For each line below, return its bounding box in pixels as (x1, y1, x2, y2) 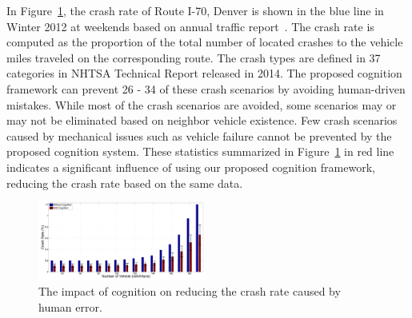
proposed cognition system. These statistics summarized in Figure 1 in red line (6, 143, 394, 160)
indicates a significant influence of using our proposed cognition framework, (6, 158, 375, 175)
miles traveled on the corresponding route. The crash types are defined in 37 (6, 49, 381, 66)
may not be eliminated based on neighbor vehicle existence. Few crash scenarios (6, 112, 398, 129)
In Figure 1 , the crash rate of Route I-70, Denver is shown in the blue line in (6, 2, 384, 18)
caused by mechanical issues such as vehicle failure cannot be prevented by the (6, 127, 392, 144)
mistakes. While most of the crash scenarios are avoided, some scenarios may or (6, 96, 397, 113)
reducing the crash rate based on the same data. (6, 174, 243, 191)
